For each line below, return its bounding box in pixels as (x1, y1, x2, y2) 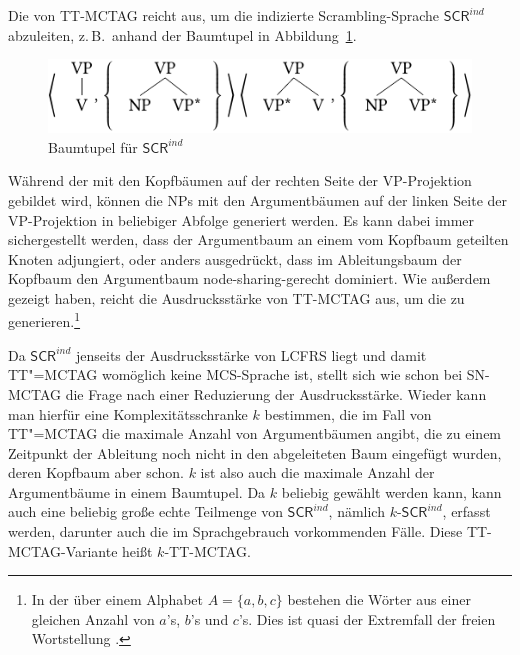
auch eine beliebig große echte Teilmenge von (8, 501, 283, 522)
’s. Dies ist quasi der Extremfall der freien (238, 608, 496, 629)
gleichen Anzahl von (31, 608, 155, 629)
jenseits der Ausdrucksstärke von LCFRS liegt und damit (75, 344, 427, 365)
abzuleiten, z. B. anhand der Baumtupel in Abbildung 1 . (8, 24, 357, 45)
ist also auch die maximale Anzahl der (200, 462, 435, 483)
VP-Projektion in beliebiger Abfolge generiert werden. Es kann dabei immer (8, 209, 475, 230)
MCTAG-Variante (8, 540, 118, 561)
